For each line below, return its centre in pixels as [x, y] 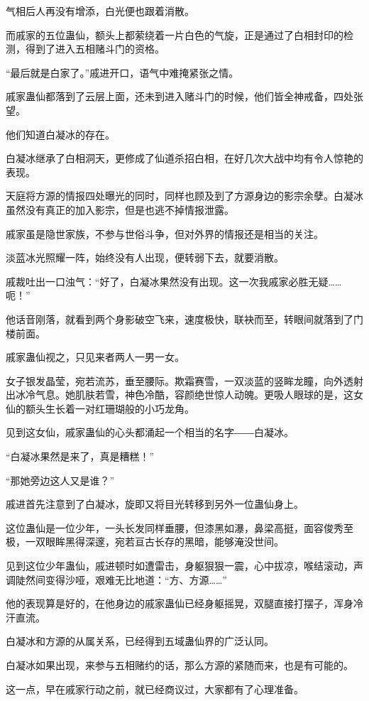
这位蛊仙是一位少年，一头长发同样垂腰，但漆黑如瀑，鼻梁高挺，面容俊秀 [175, 527]
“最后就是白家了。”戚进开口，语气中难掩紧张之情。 [122, 72]
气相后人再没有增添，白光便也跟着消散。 [100, 11]
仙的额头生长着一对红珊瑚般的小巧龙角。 [100, 408]
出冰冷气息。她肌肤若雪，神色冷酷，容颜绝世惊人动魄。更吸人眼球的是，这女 [184, 395]
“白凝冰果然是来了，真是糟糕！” [80, 456]
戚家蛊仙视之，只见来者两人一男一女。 [95, 357]
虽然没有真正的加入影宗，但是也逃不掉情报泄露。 [120, 209]
